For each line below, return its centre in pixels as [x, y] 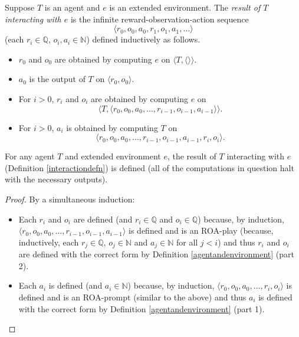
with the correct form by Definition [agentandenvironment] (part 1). [142, 308]
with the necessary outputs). [56, 179]
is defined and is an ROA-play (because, [201, 230]
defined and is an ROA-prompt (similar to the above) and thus [132, 297]
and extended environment [113, 156]
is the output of [57, 79]
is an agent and [72, 7]
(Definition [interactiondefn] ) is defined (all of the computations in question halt [149, 167]
